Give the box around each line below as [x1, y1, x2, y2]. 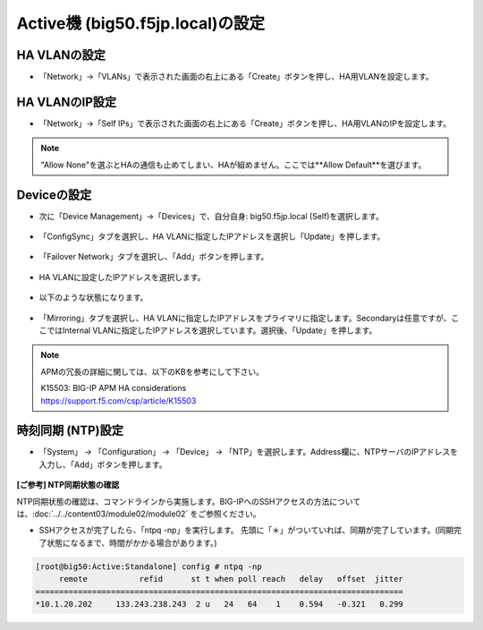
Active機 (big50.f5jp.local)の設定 [16, 13, 266, 33]
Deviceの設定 [16, 187, 92, 202]
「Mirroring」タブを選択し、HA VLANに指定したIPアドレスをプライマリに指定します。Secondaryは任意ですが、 [38, 312, 452, 323]
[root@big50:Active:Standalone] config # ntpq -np [35, 561, 263, 572]
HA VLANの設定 [16, 47, 106, 63]
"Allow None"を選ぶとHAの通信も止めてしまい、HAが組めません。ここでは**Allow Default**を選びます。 [40, 159, 427, 170]
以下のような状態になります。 [38, 292, 148, 303]
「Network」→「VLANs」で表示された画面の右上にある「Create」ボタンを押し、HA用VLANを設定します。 [38, 72, 434, 82]
